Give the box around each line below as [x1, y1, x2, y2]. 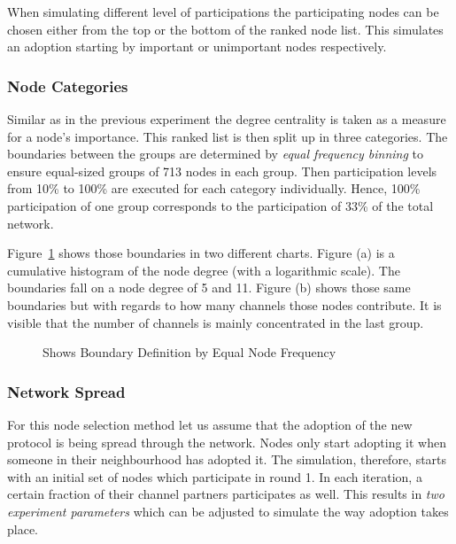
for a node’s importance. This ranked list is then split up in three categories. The [7, 127, 448, 145]
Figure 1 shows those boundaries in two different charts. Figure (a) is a [7, 244, 395, 262]
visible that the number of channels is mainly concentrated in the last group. [7, 313, 424, 331]
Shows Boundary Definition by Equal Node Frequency [43, 343, 336, 361]
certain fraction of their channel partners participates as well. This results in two [7, 485, 444, 503]
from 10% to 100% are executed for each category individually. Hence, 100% [7, 179, 421, 198]
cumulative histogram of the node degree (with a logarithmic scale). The [7, 260, 400, 279]
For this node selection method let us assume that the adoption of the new [7, 415, 413, 433]
